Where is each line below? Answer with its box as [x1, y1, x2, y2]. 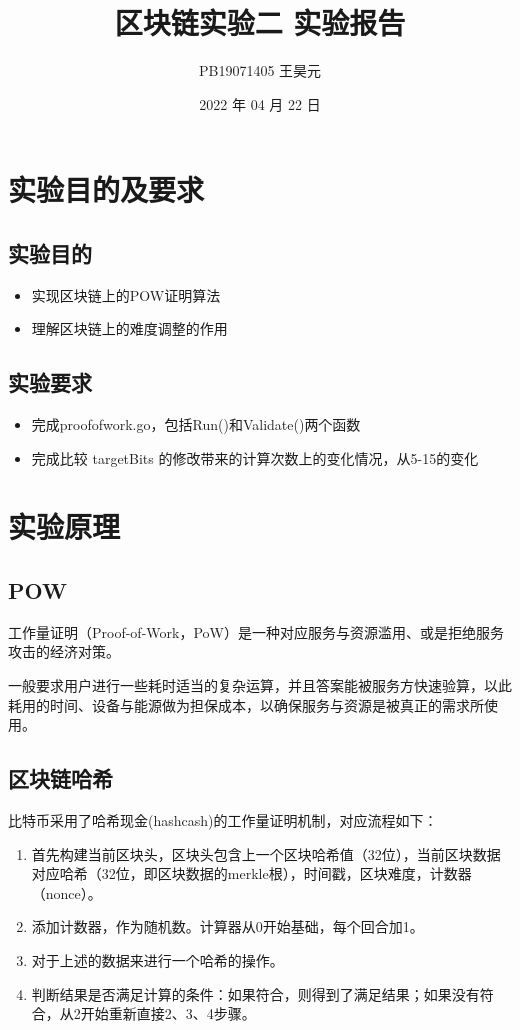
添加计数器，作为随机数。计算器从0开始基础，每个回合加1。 [31, 916, 424, 937]
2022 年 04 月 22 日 [199, 93, 321, 114]
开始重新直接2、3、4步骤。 [80, 1003, 256, 1024]
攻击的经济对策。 [8, 641, 120, 662]
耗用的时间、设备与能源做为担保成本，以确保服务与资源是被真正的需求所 [8, 694, 484, 715]
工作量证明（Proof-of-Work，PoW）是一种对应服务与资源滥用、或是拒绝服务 [8, 621, 504, 642]
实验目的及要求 [8, 169, 205, 210]
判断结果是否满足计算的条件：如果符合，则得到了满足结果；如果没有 [31, 983, 480, 1004]
